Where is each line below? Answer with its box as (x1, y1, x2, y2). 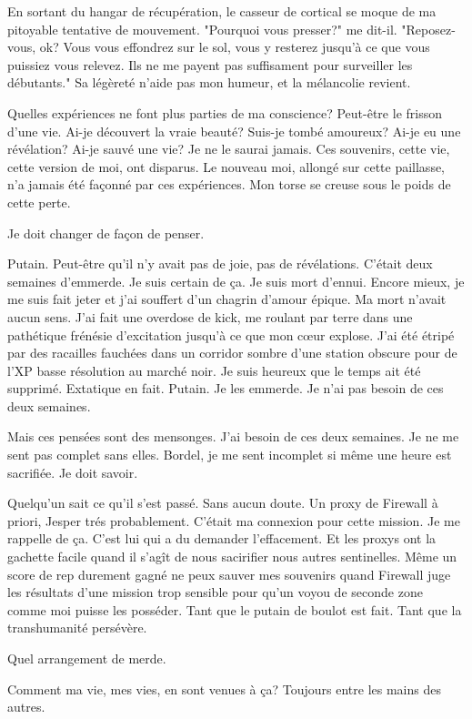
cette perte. (7, 192, 71, 211)
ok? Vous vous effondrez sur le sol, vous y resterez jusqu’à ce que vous (39, 37, 430, 56)
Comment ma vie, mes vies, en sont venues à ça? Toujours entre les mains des (7, 679, 441, 698)
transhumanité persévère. (7, 618, 147, 637)
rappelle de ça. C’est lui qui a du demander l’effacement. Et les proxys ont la (7, 529, 437, 548)
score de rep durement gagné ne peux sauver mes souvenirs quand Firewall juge (7, 564, 451, 583)
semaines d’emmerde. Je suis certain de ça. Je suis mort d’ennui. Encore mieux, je (7, 271, 465, 290)
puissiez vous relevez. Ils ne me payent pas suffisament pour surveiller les (7, 55, 413, 74)
